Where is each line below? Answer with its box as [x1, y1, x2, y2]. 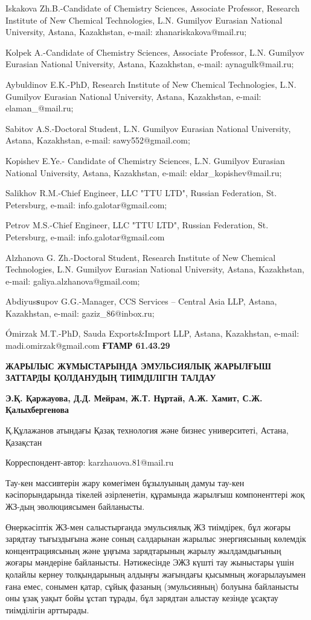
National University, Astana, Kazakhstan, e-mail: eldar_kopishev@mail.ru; [5, 166, 282, 179]
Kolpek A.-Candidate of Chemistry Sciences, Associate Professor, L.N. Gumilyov [5, 45, 304, 58]
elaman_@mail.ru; [5, 102, 74, 114]
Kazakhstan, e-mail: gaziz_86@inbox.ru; [5, 306, 155, 319]
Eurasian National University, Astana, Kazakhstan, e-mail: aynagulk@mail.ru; [5, 58, 294, 70]
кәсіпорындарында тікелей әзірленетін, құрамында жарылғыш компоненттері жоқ [5, 488, 305, 501]
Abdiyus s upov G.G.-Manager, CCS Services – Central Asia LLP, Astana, [5, 295, 277, 308]
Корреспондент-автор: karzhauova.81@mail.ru [5, 456, 174, 469]
